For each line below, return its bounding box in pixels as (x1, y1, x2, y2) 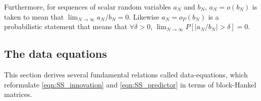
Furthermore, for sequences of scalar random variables (4, 2, 171, 12)
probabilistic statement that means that (4, 21, 128, 32)
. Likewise (129, 11, 160, 22)
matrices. (4, 89, 32, 99)
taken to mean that (4, 11, 64, 22)
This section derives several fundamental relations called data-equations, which (4, 69, 248, 79)
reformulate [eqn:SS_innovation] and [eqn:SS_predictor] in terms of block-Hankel (4, 79, 256, 89)
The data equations (4, 46, 107, 61)
